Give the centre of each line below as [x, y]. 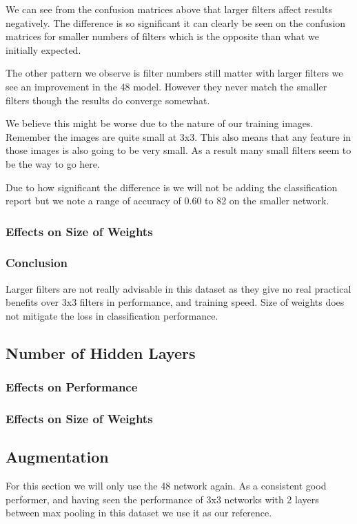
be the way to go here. [53, 163]
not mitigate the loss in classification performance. [112, 315]
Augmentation [57, 457]
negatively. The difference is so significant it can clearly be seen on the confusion [176, 22]
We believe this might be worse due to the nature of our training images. [160, 123]
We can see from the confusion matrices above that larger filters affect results [169, 9]
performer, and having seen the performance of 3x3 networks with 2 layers [162, 499]
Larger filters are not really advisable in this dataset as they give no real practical [178, 288]
